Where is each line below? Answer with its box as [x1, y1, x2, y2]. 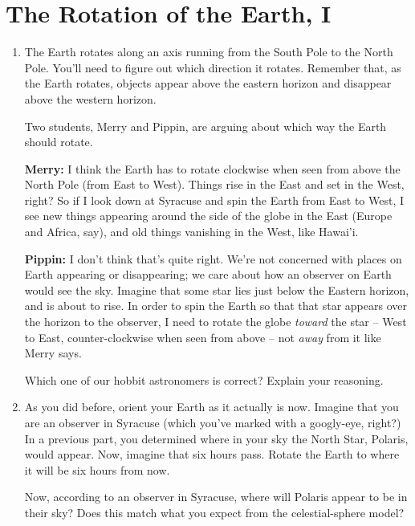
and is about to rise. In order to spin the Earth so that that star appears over [24, 297, 407, 314]
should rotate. [24, 133, 93, 150]
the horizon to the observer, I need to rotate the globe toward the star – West [24, 313, 407, 330]
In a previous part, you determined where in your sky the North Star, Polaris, [24, 430, 409, 446]
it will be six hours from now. [24, 461, 170, 478]
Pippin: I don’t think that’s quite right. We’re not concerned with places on [24, 250, 402, 267]
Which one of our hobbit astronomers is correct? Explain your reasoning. [24, 371, 384, 388]
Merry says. [24, 345, 82, 361]
